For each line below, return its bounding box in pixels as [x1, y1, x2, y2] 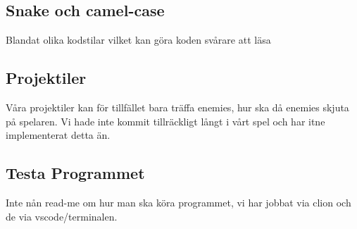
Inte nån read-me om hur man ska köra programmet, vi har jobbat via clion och [6, 194, 351, 209]
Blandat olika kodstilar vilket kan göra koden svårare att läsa [6, 32, 271, 47]
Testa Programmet [6, 162, 145, 184]
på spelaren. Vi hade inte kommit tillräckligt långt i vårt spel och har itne [6, 113, 325, 128]
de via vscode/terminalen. [6, 209, 118, 223]
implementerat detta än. [6, 128, 111, 142]
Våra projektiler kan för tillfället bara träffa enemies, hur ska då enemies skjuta [6, 100, 349, 114]
